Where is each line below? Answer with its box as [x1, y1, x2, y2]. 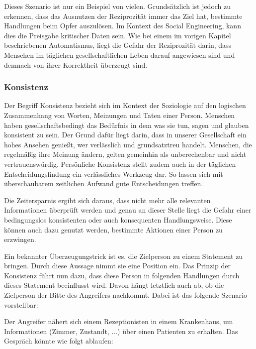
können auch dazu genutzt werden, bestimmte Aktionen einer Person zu [4, 224, 223, 234]
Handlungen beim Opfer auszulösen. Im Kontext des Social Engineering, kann [4, 20, 241, 31]
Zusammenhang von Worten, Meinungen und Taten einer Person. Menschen [4, 110, 235, 120]
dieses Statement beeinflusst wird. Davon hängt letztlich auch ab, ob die [4, 280, 224, 290]
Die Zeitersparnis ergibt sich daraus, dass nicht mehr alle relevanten [4, 195, 211, 205]
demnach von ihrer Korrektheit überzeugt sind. [4, 59, 148, 70]
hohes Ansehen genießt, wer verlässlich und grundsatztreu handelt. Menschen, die [4, 139, 252, 149]
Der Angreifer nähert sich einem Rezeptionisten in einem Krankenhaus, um [4, 316, 233, 327]
